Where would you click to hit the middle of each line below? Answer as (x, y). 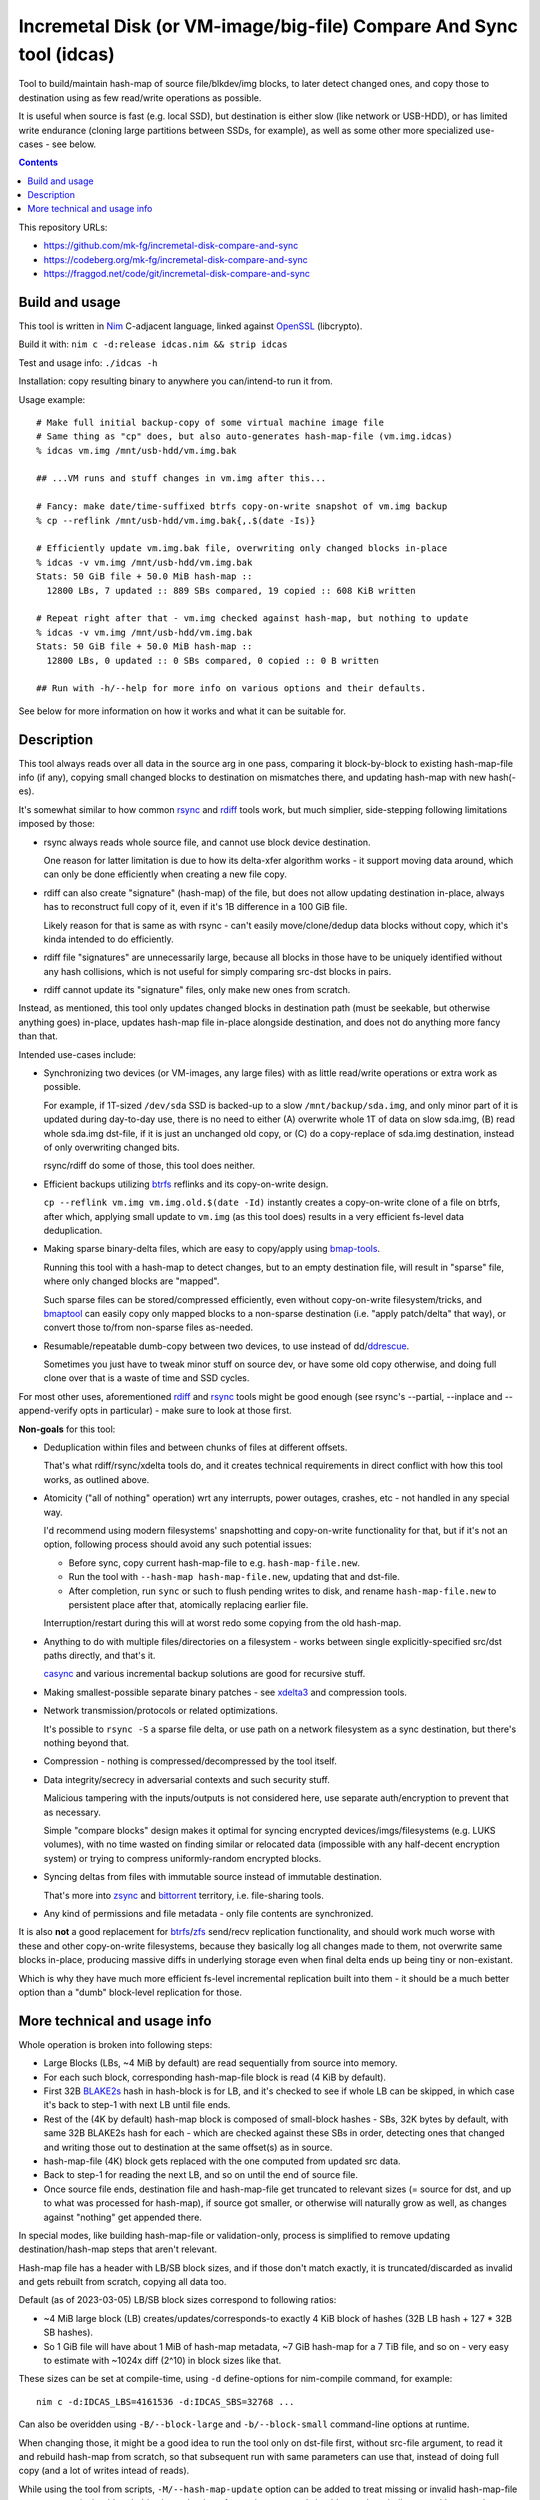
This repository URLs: (63, 227)
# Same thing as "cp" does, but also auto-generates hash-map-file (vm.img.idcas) (244, 436)
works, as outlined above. (96, 1479)
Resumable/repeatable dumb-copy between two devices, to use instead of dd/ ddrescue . (226, 1346)
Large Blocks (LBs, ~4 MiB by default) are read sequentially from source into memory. (220, 2063)
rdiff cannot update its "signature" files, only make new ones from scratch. (197, 990)
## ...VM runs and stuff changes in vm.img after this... (181, 478)
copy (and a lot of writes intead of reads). (104, 2471)
